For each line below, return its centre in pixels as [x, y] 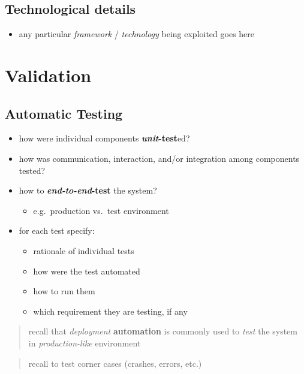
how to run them [64, 291]
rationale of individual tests [84, 250]
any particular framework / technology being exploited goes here [137, 34]
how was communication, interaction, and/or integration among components [159, 158]
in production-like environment [85, 343]
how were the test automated [87, 271]
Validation [48, 75]
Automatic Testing [64, 113]
